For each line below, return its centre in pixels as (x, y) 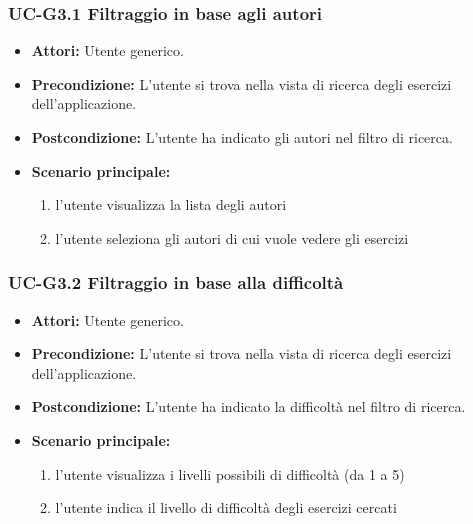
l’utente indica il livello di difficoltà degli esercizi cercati (226, 507)
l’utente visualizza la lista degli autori (171, 204)
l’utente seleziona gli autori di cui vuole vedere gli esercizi (232, 237)
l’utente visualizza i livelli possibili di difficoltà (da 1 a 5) (230, 473)
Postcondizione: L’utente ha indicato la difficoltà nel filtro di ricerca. (248, 406)
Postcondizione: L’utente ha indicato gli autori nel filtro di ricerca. (242, 137)
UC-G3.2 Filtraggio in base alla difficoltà (176, 282)
